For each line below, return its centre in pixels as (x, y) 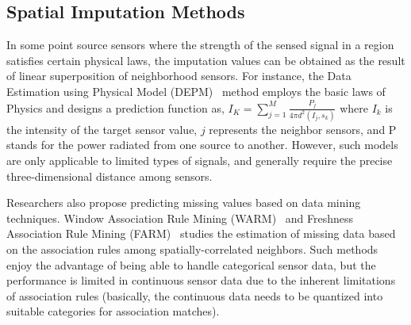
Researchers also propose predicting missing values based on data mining (184, 203)
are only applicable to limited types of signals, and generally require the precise (200, 161)
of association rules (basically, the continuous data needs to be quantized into (195, 295)
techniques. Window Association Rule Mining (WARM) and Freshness (180, 218)
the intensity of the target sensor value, (102, 129)
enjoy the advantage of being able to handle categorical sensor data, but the (191, 264)
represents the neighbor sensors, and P (303, 129)
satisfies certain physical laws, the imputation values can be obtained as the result (206, 60)
